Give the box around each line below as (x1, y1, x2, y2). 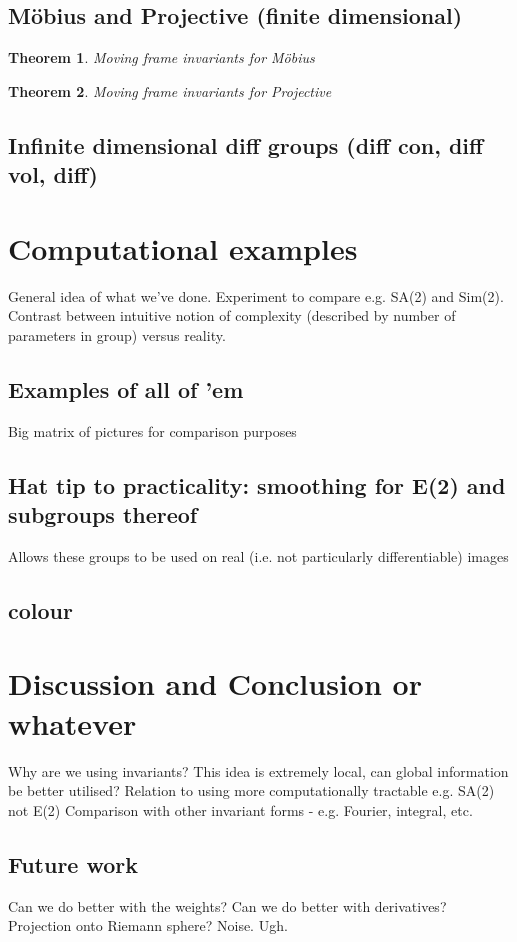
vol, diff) (8, 159, 98, 190)
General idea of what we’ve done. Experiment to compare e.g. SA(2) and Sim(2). (8, 285, 504, 306)
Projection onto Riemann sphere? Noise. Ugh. (8, 915, 288, 936)
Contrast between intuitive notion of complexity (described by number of (8, 305, 456, 326)
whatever (8, 702, 137, 743)
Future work (8, 848, 139, 879)
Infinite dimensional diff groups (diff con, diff (8, 129, 484, 160)
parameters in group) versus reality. (8, 324, 226, 345)
